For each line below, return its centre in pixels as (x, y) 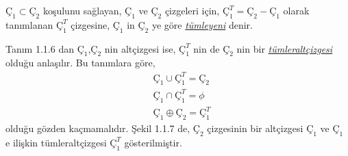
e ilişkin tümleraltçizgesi (56, 142)
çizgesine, (90, 24)
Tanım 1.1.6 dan (40, 48)
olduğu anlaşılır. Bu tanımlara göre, (80, 63)
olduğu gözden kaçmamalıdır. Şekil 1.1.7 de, (98, 128)
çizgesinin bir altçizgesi (255, 128)
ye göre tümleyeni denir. (202, 24)
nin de (207, 48)
